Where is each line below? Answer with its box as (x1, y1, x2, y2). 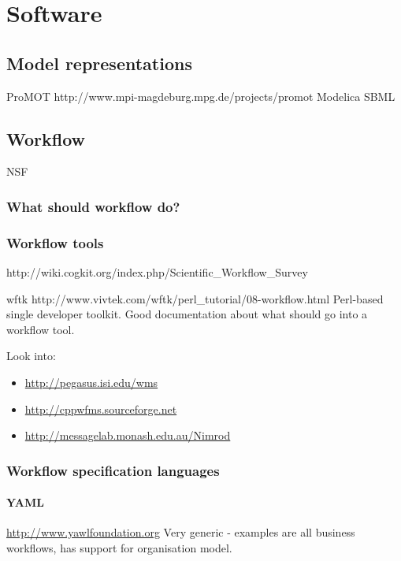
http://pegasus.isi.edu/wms (24, 374, 158, 390)
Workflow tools (6, 232, 104, 252)
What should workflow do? (6, 196, 180, 216)
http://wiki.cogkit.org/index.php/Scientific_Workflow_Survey (6, 264, 308, 280)
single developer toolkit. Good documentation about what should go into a (6, 306, 368, 322)
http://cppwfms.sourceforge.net (24, 400, 177, 417)
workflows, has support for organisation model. (6, 540, 232, 556)
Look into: (6, 347, 56, 364)
